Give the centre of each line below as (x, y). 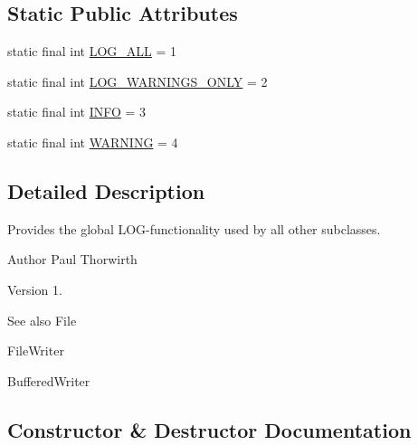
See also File (42, 320)
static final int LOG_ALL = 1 (92, 51)
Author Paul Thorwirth (72, 259)
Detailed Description (106, 190)
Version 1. (35, 289)
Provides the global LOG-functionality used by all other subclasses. (194, 228)
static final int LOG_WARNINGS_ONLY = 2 (138, 81)
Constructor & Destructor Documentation (209, 429)
